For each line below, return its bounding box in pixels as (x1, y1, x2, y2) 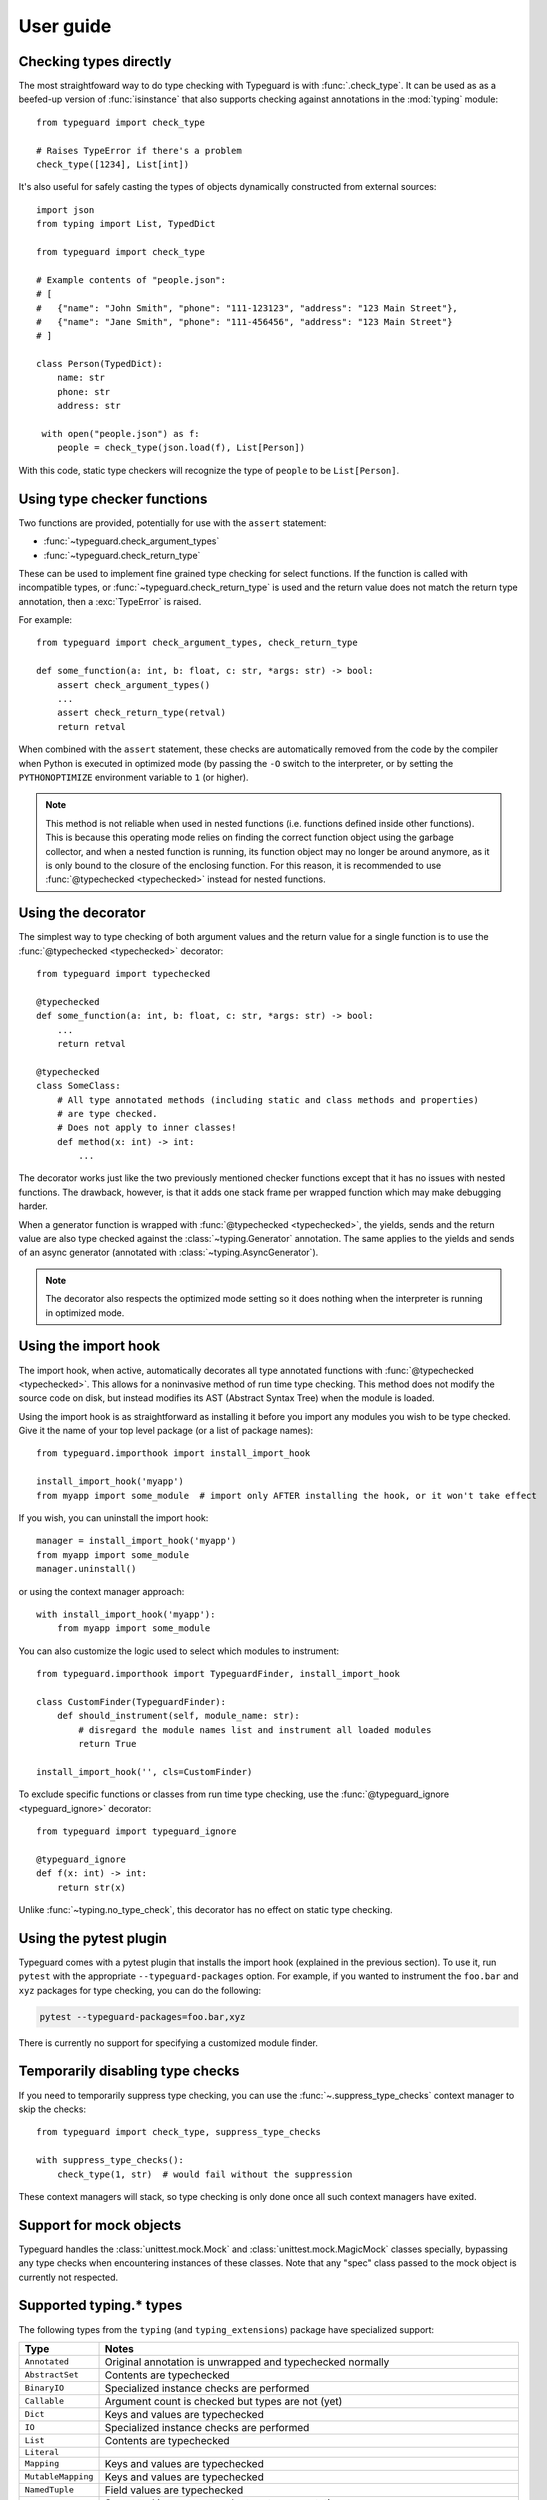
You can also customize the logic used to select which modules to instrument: (18, 1645, 340, 1657)
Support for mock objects (18, 2216, 182, 2234)
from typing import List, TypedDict (36, 218, 216, 230)
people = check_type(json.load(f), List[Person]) (56, 442, 305, 454)
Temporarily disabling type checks (18, 2063, 240, 2080)
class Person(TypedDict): (36, 358, 164, 370)
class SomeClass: (36, 1080, 121, 1092)
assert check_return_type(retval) (56, 707, 227, 719)
